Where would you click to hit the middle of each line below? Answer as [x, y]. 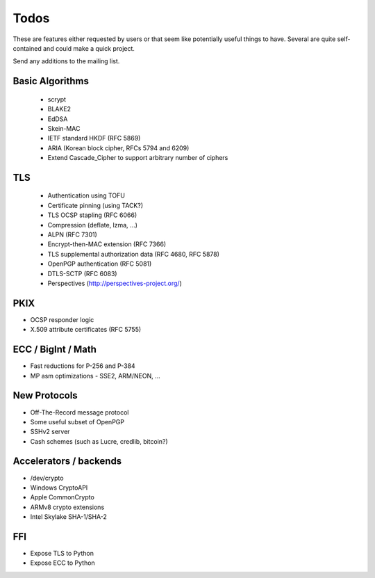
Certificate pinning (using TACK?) [95, 205]
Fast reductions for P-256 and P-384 [83, 366]
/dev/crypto [47, 478]
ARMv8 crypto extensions [67, 507]
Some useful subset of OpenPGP [77, 422]
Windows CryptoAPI [59, 488]
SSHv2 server [50, 432]
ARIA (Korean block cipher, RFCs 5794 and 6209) [118, 148]
